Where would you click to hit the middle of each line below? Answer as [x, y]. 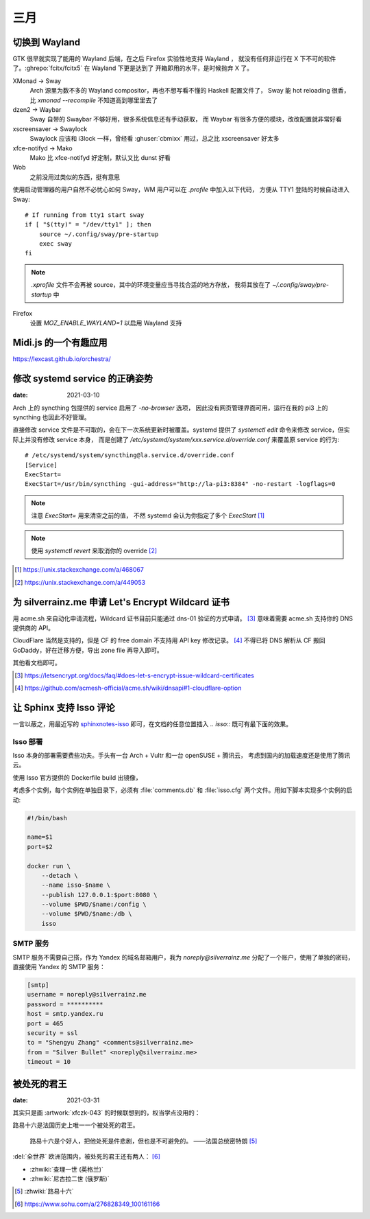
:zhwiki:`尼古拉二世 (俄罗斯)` [70, 1179]
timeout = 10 [49, 1062]
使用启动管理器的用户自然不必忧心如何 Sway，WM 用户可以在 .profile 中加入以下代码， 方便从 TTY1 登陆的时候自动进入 [181, 189]
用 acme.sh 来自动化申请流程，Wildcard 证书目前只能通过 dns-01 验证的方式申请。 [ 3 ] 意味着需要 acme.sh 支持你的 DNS [183, 618]
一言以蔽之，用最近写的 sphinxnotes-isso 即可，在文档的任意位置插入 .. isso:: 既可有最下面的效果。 [152, 723]
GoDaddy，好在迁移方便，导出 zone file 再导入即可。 [88, 650]
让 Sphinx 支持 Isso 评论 [64, 707]
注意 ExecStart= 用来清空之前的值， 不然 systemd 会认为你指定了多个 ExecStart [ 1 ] [148, 515]
